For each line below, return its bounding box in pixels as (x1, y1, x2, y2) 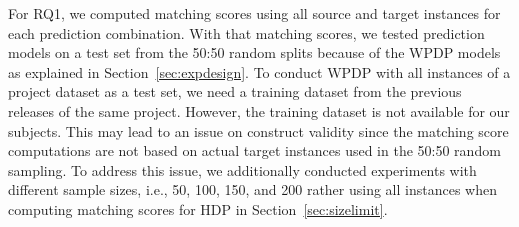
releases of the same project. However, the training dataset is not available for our (8, 100, 510, 121)
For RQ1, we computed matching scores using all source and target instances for (8, 3, 501, 23)
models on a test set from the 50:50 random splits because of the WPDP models (8, 42, 501, 63)
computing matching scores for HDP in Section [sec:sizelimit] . (8, 198, 388, 219)
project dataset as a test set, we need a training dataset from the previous (8, 81, 462, 102)
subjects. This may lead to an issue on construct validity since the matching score (8, 120, 509, 141)
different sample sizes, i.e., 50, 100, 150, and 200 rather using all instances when (8, 179, 497, 200)
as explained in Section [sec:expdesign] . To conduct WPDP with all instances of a (8, 61, 511, 82)
